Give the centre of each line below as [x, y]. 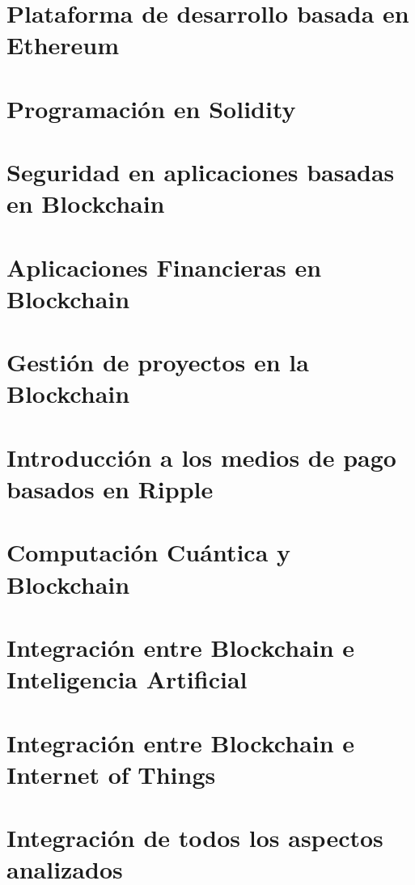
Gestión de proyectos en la [158, 362]
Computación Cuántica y [149, 552]
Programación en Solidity [151, 108]
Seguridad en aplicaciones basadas [201, 172]
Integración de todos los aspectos [195, 838]
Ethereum [63, 45]
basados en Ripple [110, 489]
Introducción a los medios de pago [201, 457]
